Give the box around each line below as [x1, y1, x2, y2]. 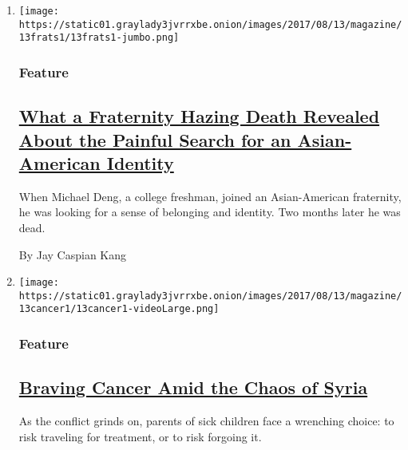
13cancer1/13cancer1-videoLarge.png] [18, 303, 220, 315]
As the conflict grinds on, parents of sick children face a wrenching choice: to [18, 412, 394, 429]
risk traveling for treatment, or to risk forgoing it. [18, 428, 262, 444]
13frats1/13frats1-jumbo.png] [18, 32, 180, 44]
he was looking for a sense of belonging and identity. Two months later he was [18, 203, 401, 220]
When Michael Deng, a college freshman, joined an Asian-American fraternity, [18, 187, 402, 204]
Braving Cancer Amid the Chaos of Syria [18, 375, 368, 400]
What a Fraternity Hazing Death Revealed [18, 104, 380, 128]
